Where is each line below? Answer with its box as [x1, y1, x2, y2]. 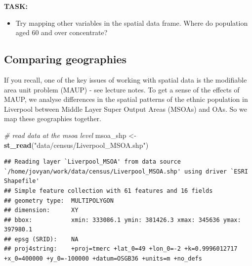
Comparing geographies [4, 51, 127, 67]
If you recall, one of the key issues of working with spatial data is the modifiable [4, 74, 247, 85]
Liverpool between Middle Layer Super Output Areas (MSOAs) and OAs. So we [4, 103, 247, 114]
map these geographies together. [4, 113, 101, 124]
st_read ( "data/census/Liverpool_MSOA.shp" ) [4, 139, 149, 150]
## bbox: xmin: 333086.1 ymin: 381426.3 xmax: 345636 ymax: [4, 216, 241, 223]
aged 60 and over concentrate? [15, 27, 108, 38]
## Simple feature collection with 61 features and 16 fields [4, 187, 213, 194]
